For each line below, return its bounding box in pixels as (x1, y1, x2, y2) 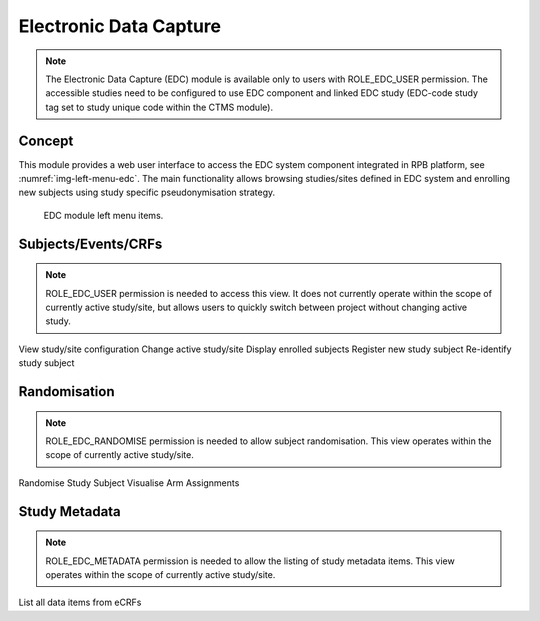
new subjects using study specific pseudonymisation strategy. (18, 186, 276, 199)
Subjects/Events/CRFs (18, 235, 163, 252)
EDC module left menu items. (43, 209, 164, 221)
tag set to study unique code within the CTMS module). (45, 101, 274, 113)
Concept (18, 132, 74, 149)
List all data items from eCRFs (18, 596, 142, 609)
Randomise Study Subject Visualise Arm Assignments (18, 476, 240, 489)
